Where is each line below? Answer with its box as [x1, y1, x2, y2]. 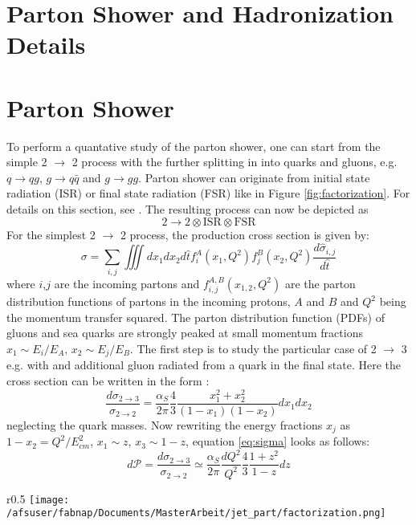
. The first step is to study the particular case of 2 [129, 340, 377, 356]
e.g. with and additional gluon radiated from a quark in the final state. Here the [6, 356, 402, 373]
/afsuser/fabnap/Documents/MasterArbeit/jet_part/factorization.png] [6, 507, 386, 519]
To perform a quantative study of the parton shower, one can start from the [6, 137, 381, 154]
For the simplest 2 [6, 226, 96, 242]
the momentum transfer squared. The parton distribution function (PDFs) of [6, 308, 385, 325]
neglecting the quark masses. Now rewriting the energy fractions [6, 416, 323, 433]
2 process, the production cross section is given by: [120, 226, 370, 242]
